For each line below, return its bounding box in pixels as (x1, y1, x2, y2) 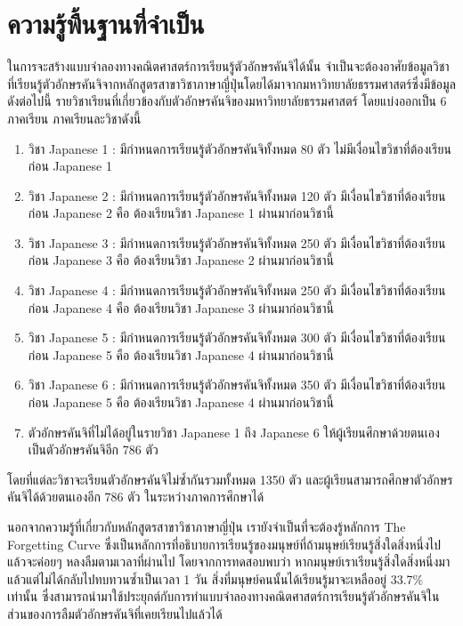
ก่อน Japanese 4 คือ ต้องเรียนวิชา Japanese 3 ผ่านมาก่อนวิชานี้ (28, 298, 334, 317)
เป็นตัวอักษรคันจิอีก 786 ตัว (28, 440, 158, 459)
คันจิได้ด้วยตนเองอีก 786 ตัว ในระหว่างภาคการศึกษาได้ (7, 487, 264, 506)
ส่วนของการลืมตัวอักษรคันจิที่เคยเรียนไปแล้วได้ (7, 604, 223, 622)
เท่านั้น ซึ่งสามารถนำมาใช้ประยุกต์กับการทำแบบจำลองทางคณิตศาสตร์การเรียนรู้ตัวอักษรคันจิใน (7, 587, 440, 606)
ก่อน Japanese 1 (28, 156, 112, 175)
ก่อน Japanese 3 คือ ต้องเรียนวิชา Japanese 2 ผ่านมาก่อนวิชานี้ (28, 251, 334, 269)
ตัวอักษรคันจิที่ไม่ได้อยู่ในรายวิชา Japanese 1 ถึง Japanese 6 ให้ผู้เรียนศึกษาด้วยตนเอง (28, 422, 440, 441)
